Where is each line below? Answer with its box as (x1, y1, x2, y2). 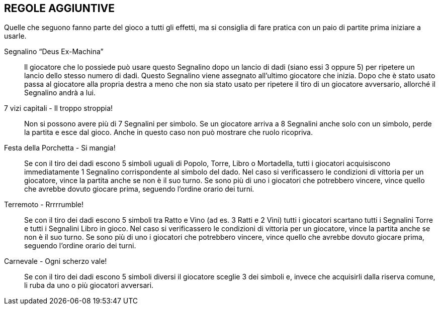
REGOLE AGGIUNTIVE (4, 2, 115, 15)
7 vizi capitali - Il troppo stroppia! (4, 104, 113, 113)
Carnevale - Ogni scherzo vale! (4, 257, 107, 266)
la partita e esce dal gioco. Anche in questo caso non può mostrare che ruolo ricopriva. (24, 128, 313, 137)
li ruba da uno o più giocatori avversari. (24, 281, 154, 290)
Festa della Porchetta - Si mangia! (4, 143, 116, 152)
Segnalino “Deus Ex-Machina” (4, 47, 104, 56)
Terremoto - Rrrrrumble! (4, 200, 84, 209)
